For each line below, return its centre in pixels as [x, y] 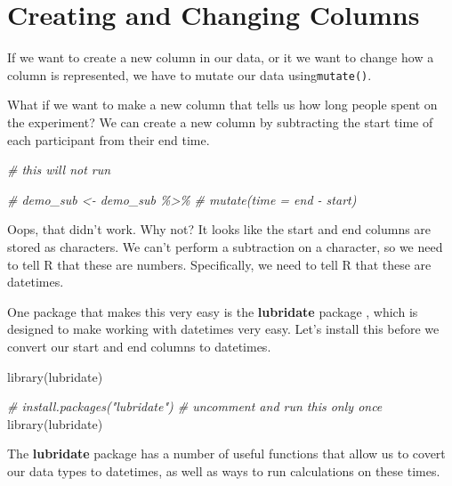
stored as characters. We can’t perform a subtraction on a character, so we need [225, 246]
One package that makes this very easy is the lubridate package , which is [213, 311]
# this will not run [59, 170]
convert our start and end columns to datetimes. [139, 346]
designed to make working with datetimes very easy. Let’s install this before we [223, 329]
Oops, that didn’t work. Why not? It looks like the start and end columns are [219, 229]
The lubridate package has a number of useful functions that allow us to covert [226, 454]
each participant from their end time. [109, 139]
